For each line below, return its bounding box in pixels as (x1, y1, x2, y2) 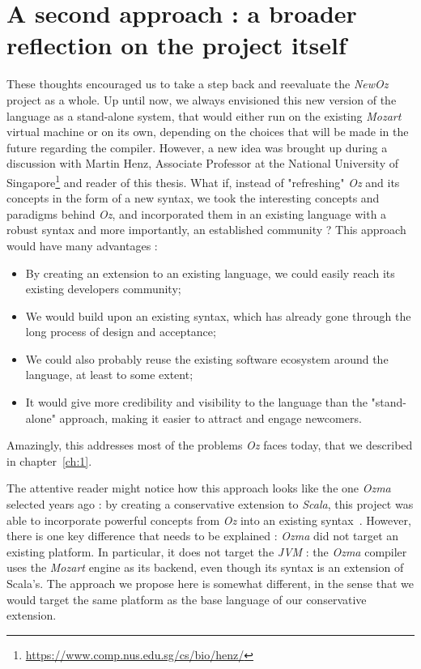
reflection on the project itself (6, 28, 347, 62)
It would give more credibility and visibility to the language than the (25, 394, 368, 411)
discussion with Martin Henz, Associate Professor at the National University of (6, 155, 398, 172)
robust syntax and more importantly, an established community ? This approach (6, 221, 406, 238)
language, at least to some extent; (25, 366, 193, 383)
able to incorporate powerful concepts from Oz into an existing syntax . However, (6, 511, 411, 528)
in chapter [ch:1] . (6, 452, 92, 469)
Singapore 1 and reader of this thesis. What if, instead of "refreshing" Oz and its (6, 171, 400, 190)
